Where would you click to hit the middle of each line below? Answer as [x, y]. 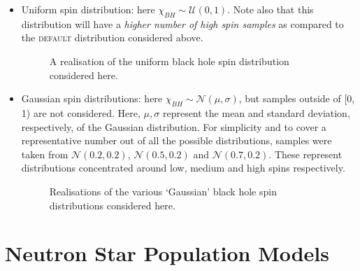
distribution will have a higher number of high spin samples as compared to [182, 23]
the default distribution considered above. [112, 37]
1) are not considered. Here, [81, 112]
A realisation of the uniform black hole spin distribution [169, 61]
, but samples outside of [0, [297, 98]
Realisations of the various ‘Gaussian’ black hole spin [163, 191]
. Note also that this [271, 9]
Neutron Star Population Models [167, 253]
